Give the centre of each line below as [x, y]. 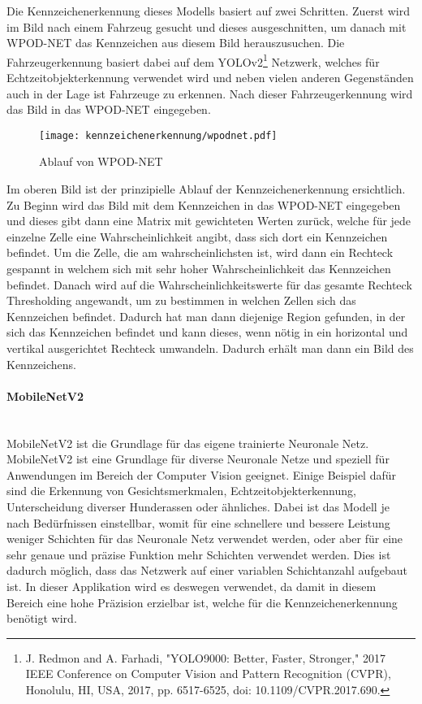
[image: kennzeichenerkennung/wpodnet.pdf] [158, 135]
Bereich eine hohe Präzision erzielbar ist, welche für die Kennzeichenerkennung [202, 602]
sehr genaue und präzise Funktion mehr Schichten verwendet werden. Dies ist [199, 554]
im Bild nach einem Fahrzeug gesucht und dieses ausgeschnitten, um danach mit [207, 26]
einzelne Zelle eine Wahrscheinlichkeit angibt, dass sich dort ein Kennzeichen [197, 236]
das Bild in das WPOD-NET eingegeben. [109, 109]
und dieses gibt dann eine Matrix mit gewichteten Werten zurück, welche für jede [209, 221]
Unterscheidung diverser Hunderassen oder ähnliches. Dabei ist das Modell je [198, 506]
